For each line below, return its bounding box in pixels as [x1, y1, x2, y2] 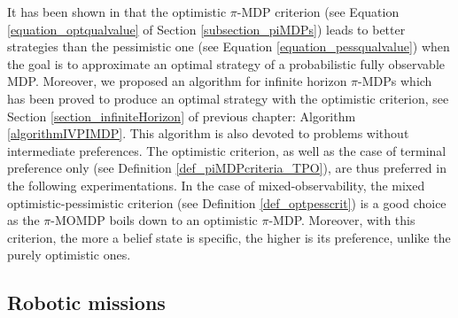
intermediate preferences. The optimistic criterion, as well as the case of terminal [7, 141, 446, 159]
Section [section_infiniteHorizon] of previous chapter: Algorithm [7, 106, 356, 125]
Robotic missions [7, 289, 166, 316]
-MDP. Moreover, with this [268, 211, 415, 229]
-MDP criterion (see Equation [237, 3, 400, 20]
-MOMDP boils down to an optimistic [50, 211, 258, 229]
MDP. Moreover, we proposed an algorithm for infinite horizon [7, 72, 347, 90]
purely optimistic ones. [7, 245, 131, 264]
